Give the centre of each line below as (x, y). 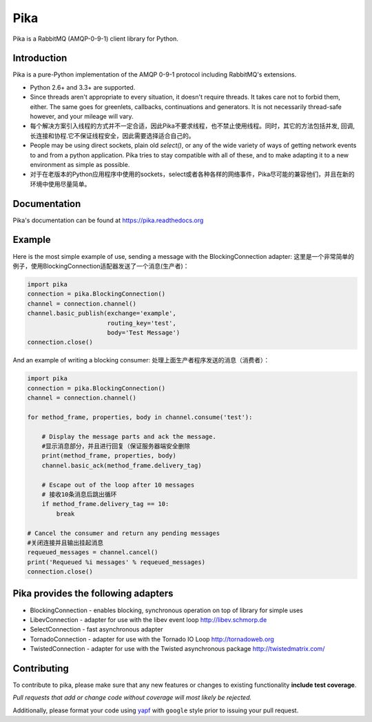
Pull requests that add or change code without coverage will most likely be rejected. (132, 698)
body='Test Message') (144, 332)
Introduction (40, 58)
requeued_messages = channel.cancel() (93, 553)
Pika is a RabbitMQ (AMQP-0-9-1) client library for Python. (95, 39)
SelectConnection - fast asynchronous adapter (96, 630)
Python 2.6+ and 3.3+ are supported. (83, 87)
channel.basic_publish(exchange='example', (102, 313)
